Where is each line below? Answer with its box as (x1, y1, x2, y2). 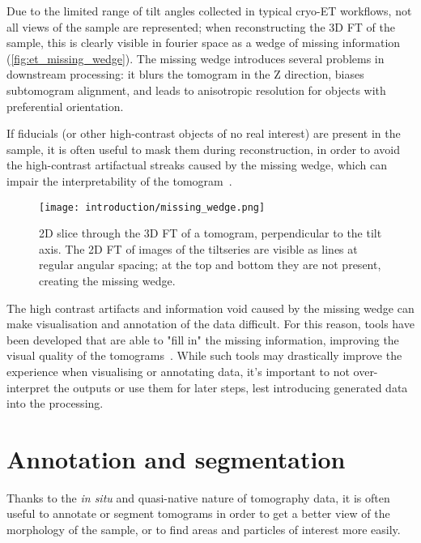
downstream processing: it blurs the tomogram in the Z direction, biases (6, 66, 364, 83)
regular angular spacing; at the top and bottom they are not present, (39, 256, 381, 273)
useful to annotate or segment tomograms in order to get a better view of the (6, 505, 390, 522)
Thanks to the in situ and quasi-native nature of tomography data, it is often (6, 489, 390, 506)
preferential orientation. (6, 97, 124, 114)
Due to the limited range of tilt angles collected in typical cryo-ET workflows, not (6, 2, 412, 19)
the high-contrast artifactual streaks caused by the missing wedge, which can (6, 156, 387, 173)
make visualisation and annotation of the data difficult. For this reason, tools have (6, 315, 415, 332)
